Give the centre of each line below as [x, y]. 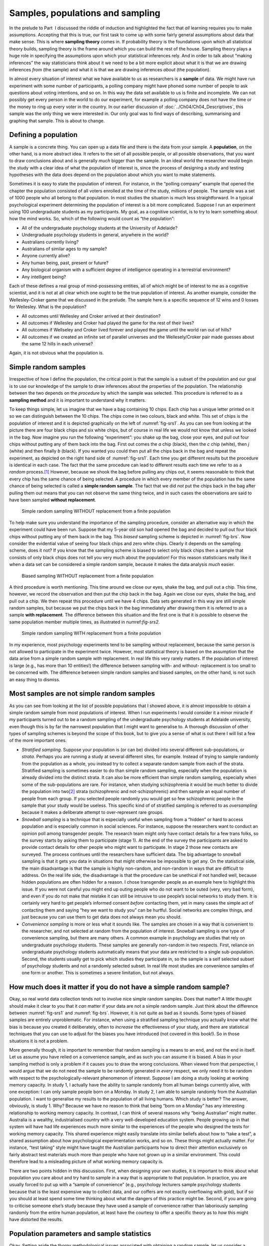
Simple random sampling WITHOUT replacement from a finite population [96, 511]
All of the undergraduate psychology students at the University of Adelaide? [100, 228]
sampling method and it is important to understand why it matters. [78, 400]
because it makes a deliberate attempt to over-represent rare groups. [93, 812]
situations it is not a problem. [39, 1041]
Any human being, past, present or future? [65, 263]
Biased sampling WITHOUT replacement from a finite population [88, 576]
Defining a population [43, 135]
